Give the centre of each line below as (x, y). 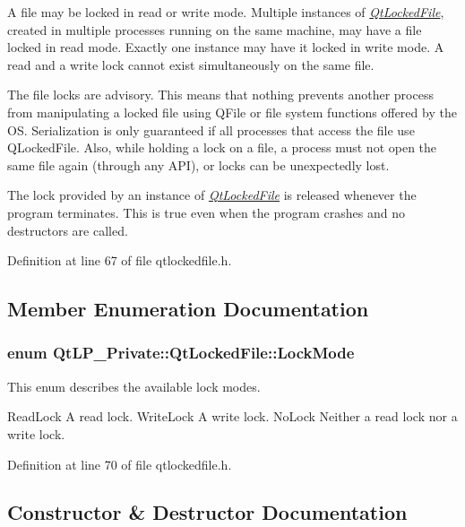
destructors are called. (68, 230)
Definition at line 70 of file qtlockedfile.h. (120, 464)
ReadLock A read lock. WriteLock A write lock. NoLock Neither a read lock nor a (232, 416)
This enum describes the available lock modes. (134, 386)
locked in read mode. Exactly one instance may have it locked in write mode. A (226, 47)
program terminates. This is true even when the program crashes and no (206, 212)
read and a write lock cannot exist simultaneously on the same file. (191, 64)
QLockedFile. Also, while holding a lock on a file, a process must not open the (222, 147)
